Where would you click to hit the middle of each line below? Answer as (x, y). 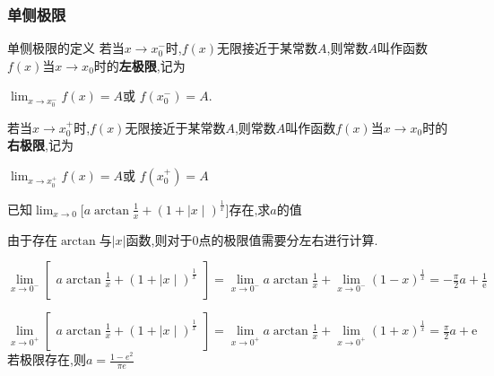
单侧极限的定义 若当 (66, 48)
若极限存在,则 (47, 359)
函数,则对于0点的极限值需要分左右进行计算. (252, 239)
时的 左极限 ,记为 (139, 65)
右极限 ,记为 (40, 145)
